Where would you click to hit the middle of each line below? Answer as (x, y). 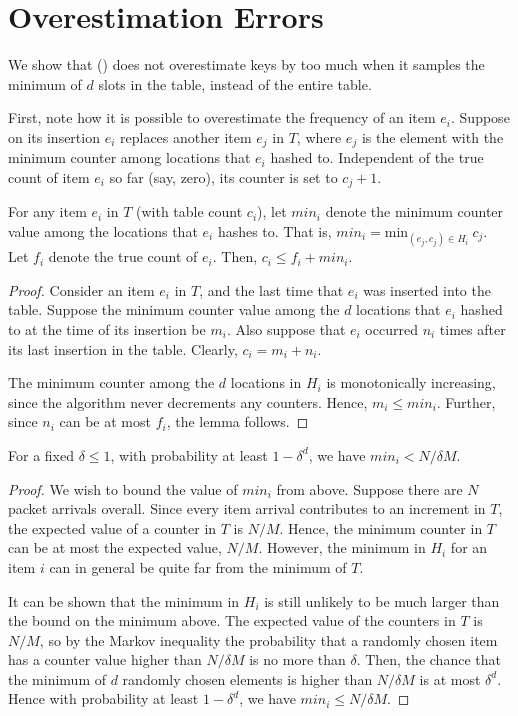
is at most (450, 678)
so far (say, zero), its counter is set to (223, 176)
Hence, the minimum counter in (385, 527)
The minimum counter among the (111, 382)
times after (472, 328)
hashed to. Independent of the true (377, 157)
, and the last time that (271, 289)
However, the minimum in (346, 547)
